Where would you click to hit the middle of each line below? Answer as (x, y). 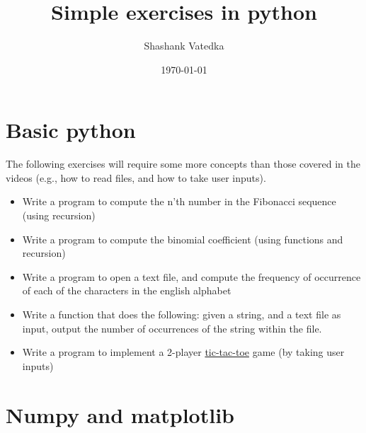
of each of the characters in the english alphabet (127, 290)
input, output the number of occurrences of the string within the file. (172, 328)
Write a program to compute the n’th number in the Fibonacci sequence (179, 201)
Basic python (71, 130)
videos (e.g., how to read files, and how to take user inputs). (136, 177)
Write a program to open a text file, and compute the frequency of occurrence (191, 276)
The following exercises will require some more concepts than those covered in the (183, 164)
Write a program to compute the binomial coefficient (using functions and (183, 239)
